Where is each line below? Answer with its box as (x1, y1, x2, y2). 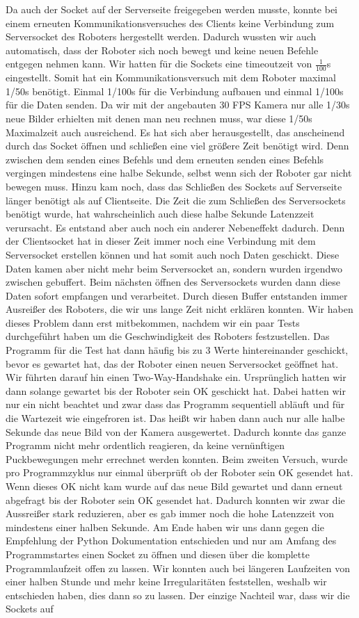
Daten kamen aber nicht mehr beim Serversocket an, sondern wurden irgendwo (6, 261, 343, 275)
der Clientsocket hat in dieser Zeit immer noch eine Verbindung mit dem (6, 234, 316, 248)
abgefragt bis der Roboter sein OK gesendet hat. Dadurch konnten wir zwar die (6, 492, 345, 507)
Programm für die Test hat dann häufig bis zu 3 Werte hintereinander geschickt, (6, 343, 349, 357)
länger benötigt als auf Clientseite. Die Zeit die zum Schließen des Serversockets (6, 193, 346, 207)
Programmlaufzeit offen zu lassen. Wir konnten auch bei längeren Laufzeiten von (6, 560, 350, 575)
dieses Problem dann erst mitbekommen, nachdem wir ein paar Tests (6, 315, 300, 330)
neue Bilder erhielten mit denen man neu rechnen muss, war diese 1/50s (6, 111, 312, 125)
